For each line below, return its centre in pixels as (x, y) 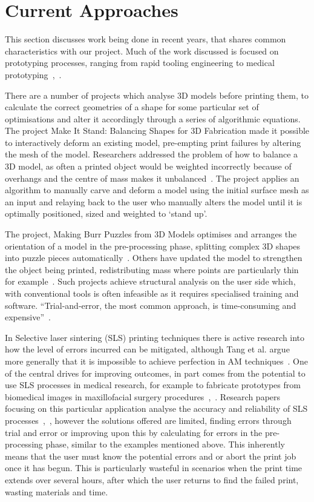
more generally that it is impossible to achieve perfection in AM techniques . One (156, 361)
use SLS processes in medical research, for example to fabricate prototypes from (153, 385)
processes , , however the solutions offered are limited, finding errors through (148, 420)
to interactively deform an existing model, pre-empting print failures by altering (153, 142)
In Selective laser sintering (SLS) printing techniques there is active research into (155, 337)
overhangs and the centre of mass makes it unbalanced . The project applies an (152, 178)
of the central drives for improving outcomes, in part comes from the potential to (155, 373)
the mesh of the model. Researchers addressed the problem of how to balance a (152, 154)
